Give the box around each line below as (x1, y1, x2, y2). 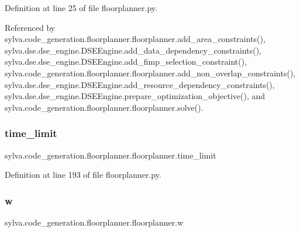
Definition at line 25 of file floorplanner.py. (5, 2, 157, 13)
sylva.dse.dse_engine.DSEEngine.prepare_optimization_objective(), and (5, 90, 265, 102)
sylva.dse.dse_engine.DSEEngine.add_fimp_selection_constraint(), (5, 55, 247, 68)
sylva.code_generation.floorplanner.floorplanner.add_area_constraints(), (5, 33, 265, 45)
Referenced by (5, 21, 56, 33)
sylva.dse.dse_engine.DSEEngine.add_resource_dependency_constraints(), (5, 78, 275, 90)
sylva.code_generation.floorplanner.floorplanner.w (5, 216, 184, 228)
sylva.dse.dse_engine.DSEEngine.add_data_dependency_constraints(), (5, 44, 261, 56)
